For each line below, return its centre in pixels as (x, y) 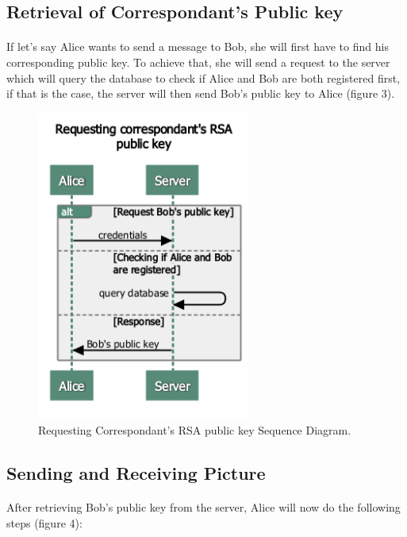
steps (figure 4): (44, 523)
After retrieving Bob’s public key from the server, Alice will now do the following (203, 507)
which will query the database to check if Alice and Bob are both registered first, (203, 77)
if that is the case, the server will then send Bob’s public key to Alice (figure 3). (201, 93)
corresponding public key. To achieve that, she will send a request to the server (198, 62)
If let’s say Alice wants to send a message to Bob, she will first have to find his (198, 46)
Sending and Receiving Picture (136, 472)
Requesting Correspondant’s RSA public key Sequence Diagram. (195, 429)
